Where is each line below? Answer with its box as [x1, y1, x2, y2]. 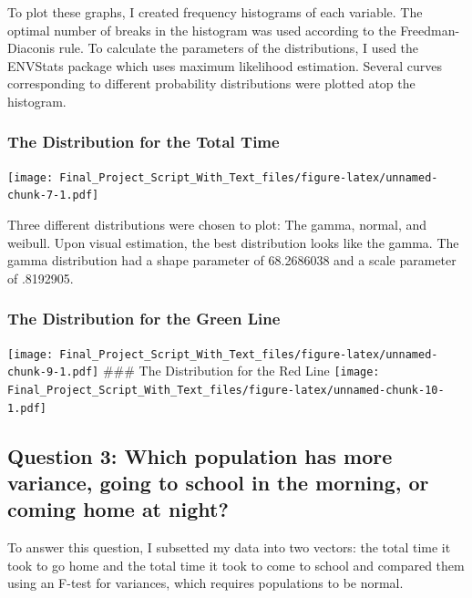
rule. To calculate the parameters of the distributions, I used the [58, 38, 419, 57]
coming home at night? [7, 495, 229, 523]
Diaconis [7, 38, 55, 57]
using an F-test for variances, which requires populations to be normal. [7, 573, 404, 593]
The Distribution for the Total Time [7, 130, 280, 153]
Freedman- [400, 20, 460, 39]
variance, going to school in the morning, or [7, 469, 429, 497]
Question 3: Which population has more [7, 441, 393, 469]
